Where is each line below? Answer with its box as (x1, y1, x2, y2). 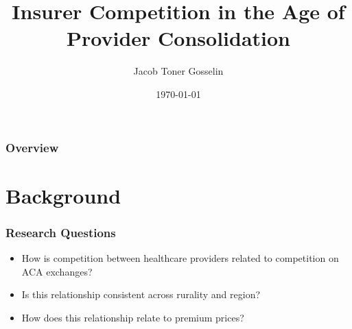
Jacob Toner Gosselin (133, 64, 224, 78)
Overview (5, 138, 59, 156)
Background (5, 181, 121, 209)
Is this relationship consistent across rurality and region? (21, 287, 261, 302)
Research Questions (5, 223, 116, 241)
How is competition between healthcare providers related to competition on (21, 251, 339, 265)
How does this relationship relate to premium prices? (21, 310, 244, 324)
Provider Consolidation (67, 24, 290, 52)
